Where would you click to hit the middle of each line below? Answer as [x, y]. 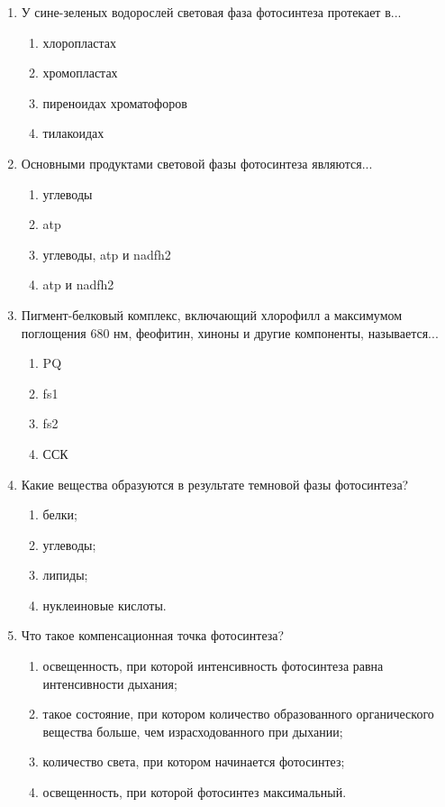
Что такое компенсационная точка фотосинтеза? [153, 635]
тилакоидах [73, 133]
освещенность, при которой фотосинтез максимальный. [195, 792]
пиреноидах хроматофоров [115, 102]
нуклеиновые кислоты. [104, 605]
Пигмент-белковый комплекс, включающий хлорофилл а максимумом [212, 314]
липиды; [65, 575]
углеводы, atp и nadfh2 [107, 254]
